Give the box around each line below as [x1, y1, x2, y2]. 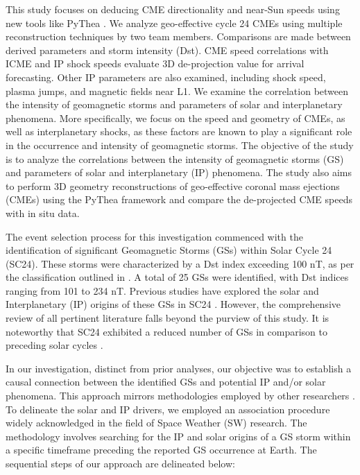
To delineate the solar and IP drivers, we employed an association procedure [6, 401, 330, 416]
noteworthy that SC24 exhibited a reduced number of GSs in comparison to [6, 324, 327, 338]
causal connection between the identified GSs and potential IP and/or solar [6, 374, 326, 389]
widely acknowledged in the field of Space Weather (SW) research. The [6, 415, 307, 430]
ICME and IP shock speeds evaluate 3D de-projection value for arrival [6, 56, 305, 71]
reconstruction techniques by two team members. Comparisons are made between [6, 29, 351, 44]
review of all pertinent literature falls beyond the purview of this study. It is [6, 311, 329, 325]
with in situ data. [6, 205, 80, 220]
